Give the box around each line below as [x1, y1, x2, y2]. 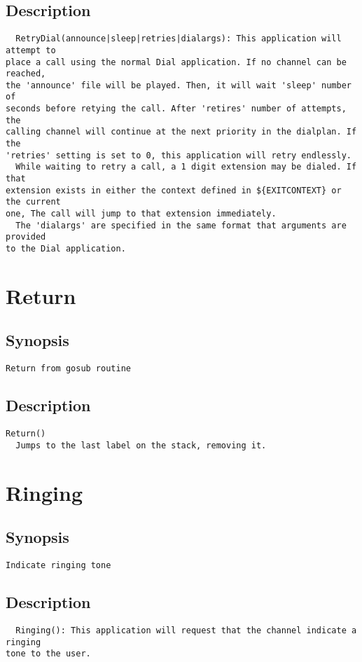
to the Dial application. [6, 244, 126, 254]
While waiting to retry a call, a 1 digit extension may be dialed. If [15, 162, 357, 172]
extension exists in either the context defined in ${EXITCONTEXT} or [6, 185, 342, 195]
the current [6, 197, 61, 207]
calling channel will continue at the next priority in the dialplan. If [6, 127, 357, 137]
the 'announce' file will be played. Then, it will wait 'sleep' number [6, 80, 351, 90]
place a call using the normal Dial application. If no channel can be [6, 57, 347, 67]
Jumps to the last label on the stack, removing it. [15, 440, 267, 450]
